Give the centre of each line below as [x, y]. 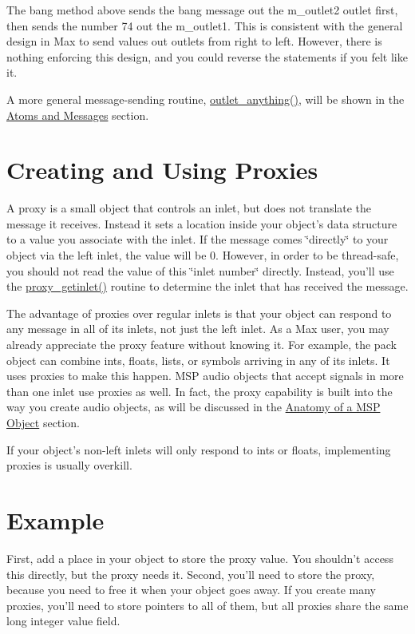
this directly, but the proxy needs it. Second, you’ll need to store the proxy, [191, 574]
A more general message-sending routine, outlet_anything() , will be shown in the [206, 99]
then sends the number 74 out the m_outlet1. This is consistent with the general [205, 25]
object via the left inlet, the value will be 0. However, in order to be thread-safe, [203, 255]
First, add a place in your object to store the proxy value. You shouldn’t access [200, 558]
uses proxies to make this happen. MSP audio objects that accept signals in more [205, 376]
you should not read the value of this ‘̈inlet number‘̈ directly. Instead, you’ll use [200, 270]
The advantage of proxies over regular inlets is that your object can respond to [199, 313]
